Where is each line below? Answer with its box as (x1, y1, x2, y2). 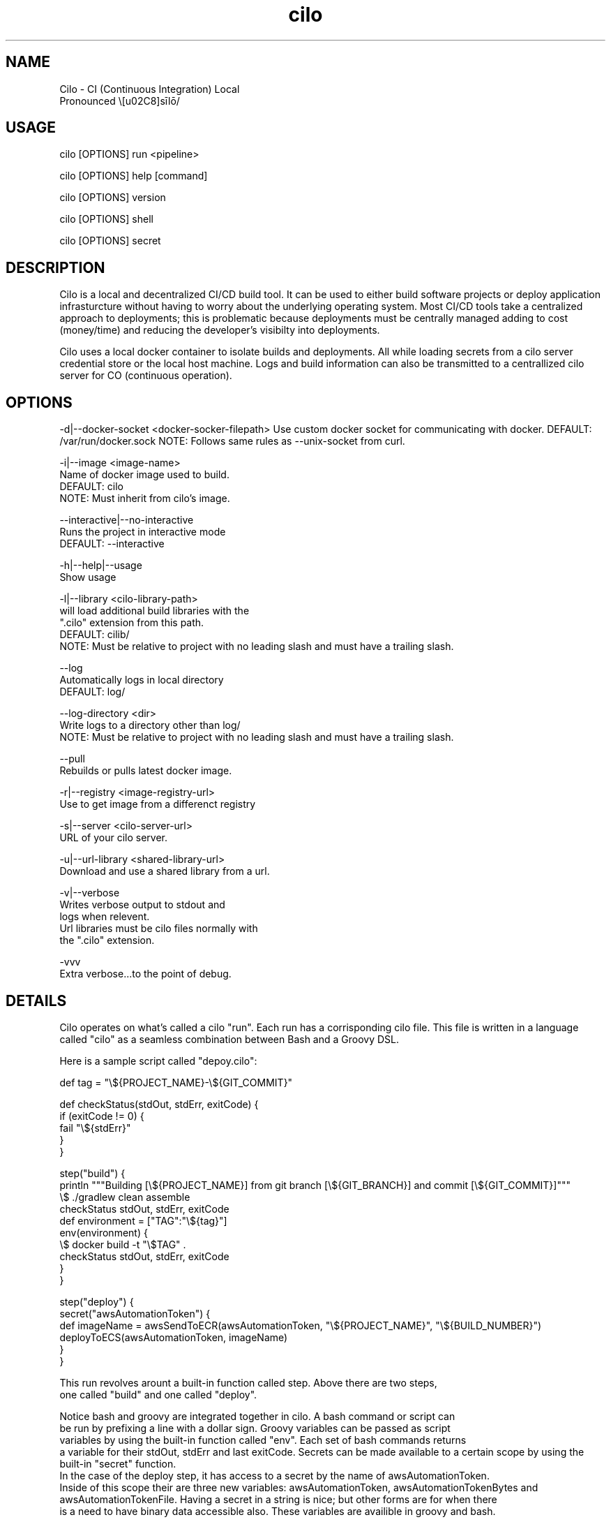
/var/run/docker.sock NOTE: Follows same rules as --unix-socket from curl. (59, 435, 405, 448)
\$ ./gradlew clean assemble (59, 1190, 190, 1203)
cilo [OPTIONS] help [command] (59, 170, 208, 182)
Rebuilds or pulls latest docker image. (59, 764, 232, 777)
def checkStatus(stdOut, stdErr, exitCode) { (59, 1098, 259, 1110)
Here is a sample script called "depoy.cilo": (59, 1054, 257, 1067)
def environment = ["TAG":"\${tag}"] (59, 1214, 227, 1227)
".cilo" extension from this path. (59, 616, 204, 629)
